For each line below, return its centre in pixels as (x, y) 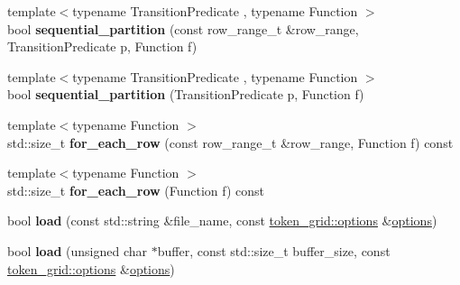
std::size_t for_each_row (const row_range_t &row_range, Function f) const (230, 142)
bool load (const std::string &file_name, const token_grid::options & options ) (222, 221)
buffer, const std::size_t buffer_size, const (274, 250)
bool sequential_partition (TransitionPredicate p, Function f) (186, 94)
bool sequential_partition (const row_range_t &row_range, (183, 28)
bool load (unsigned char (78, 250)
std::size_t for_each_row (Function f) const (136, 190)
